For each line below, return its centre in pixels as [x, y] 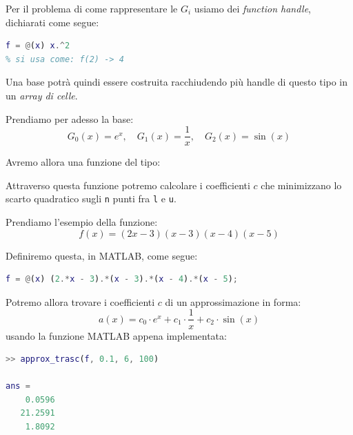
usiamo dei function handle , [253, 8]
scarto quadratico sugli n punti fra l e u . [91, 199]
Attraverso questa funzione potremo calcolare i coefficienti [128, 185]
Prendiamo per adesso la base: [70, 118]
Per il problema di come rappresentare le [92, 8]
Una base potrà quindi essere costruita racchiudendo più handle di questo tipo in [177, 82]
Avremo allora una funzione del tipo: [83, 162]
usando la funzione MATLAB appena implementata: [116, 335]
